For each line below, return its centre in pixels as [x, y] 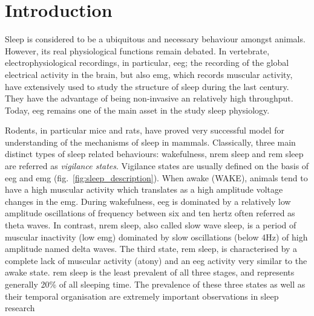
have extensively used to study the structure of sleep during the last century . [147, 86]
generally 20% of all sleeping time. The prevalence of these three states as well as [155, 284]
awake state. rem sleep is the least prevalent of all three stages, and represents [150, 272]
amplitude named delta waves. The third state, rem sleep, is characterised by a [151, 249]
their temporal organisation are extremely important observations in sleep [142, 296]
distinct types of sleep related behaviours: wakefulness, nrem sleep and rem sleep [154, 154]
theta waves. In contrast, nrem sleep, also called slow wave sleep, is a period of [151, 225]
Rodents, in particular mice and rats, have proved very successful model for [145, 130]
